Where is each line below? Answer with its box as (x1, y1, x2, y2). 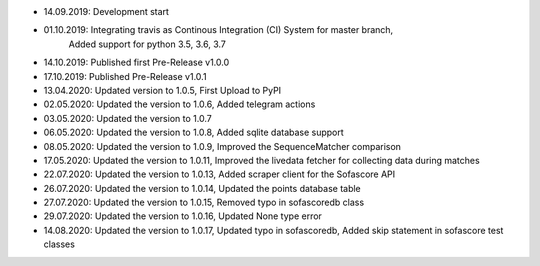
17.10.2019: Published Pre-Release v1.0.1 (43, 70, 207, 82)
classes (43, 238, 75, 250)
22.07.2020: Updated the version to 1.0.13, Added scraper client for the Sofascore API (43, 168, 396, 180)
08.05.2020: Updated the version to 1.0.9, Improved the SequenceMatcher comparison (43, 140, 402, 152)
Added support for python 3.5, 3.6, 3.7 (68, 38, 227, 50)
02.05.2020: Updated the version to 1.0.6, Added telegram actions (43, 98, 316, 110)
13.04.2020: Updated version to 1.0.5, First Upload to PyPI (43, 84, 282, 96)
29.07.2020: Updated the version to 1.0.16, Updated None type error (43, 210, 322, 222)
